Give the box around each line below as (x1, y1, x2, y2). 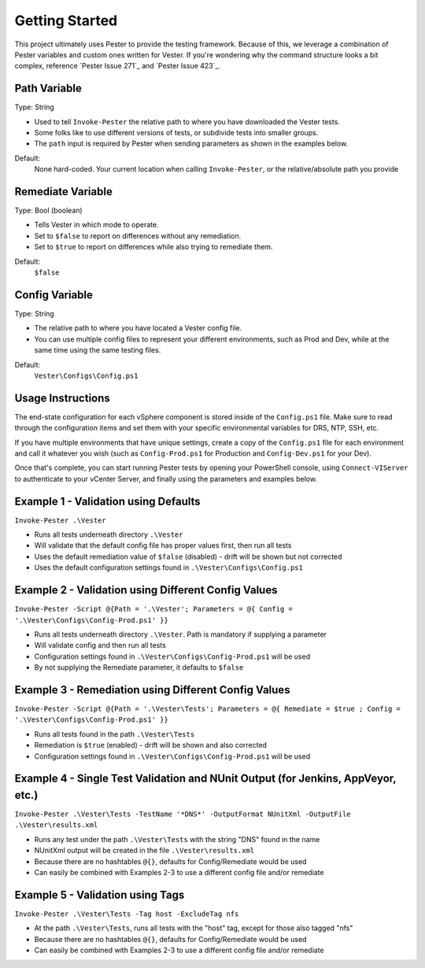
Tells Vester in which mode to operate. (34, 220, 159, 230)
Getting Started (14, 12, 118, 29)
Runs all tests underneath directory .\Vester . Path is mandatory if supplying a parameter (34, 630, 327, 639)
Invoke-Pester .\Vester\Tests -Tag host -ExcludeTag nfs (14, 909, 239, 918)
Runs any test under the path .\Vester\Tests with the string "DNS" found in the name (34, 834, 320, 844)
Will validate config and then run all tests (34, 641, 167, 650)
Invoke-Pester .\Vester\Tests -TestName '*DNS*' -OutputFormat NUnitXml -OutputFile (14, 810, 351, 818)
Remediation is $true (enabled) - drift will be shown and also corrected (34, 741, 268, 750)
